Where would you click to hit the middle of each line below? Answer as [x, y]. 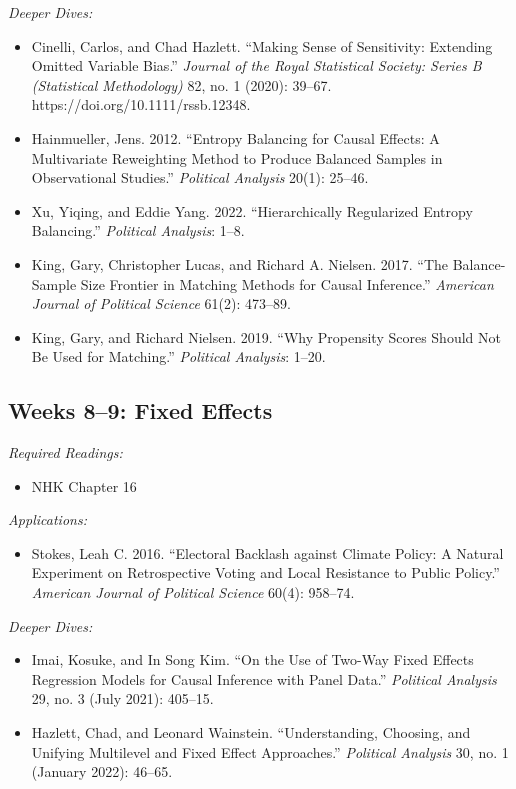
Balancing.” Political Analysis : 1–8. [138, 230]
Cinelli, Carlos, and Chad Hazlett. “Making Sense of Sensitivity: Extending [262, 45]
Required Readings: [65, 452]
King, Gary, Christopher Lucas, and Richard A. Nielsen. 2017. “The [240, 263]
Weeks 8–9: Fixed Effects [140, 410]
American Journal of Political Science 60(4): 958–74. [193, 592]
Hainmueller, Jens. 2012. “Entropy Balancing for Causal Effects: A [235, 137]
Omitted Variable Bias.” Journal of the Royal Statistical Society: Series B [256, 65]
